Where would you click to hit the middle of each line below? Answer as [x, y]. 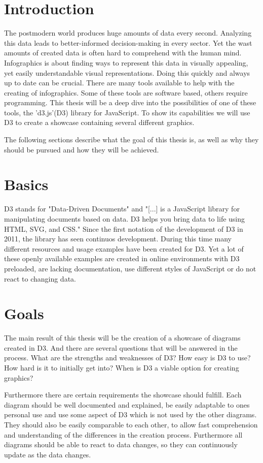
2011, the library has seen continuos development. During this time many [118, 239]
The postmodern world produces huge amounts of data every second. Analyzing [128, 33]
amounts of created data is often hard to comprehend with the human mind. [123, 53]
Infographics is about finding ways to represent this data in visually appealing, [126, 62]
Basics [26, 184]
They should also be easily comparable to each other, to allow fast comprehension [131, 424]
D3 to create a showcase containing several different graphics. [99, 122]
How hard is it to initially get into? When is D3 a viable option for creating [122, 368]
